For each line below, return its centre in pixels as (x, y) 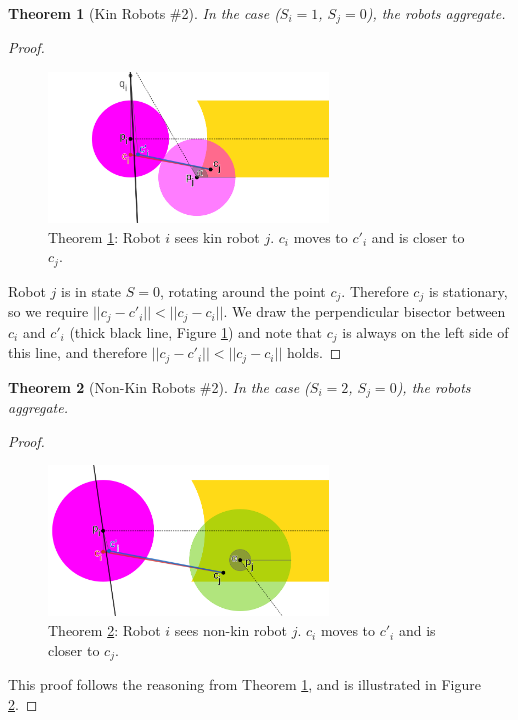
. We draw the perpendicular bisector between (364, 311)
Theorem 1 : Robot (104, 236)
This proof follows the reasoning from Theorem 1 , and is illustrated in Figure (244, 684)
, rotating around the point (242, 290)
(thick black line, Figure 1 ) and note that (196, 331)
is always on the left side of (425, 331)
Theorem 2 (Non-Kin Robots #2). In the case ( (159, 386)
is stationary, (468, 290)
